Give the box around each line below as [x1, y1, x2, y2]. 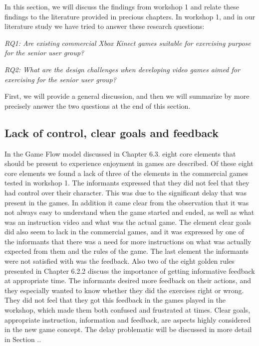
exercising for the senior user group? [4, 74, 116, 84]
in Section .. [4, 334, 41, 344]
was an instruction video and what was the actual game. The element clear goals [4, 216, 252, 227]
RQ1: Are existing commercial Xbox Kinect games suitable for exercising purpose [4, 37, 251, 48]
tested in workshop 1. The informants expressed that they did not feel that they [4, 177, 250, 188]
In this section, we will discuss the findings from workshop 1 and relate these [4, 1, 240, 11]
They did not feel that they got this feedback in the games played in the [4, 295, 226, 305]
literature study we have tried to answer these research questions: [4, 21, 205, 31]
